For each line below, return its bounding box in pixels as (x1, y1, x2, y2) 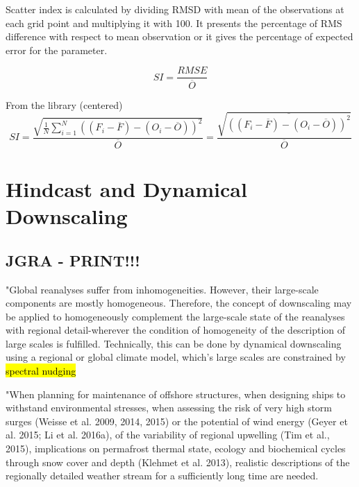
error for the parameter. (6, 42, 108, 57)
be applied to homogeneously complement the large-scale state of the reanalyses (6, 309, 345, 323)
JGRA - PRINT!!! (6, 249, 140, 271)
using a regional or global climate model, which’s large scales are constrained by (6, 350, 346, 364)
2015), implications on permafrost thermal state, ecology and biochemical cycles (6, 441, 346, 456)
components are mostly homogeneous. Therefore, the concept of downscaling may (6, 296, 352, 310)
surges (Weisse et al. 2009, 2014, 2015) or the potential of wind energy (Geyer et (6, 413, 348, 428)
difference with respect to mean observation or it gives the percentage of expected (6, 29, 353, 44)
